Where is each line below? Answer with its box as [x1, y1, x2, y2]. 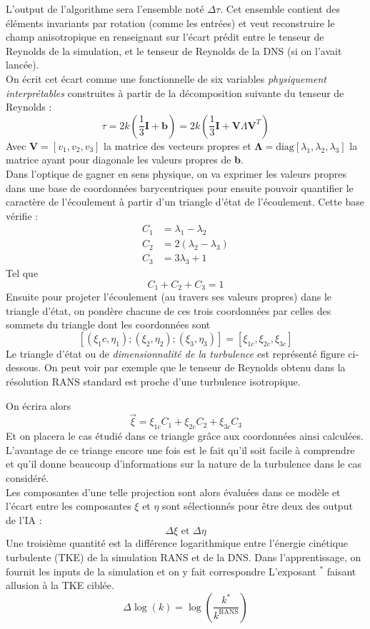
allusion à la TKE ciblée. [6, 578, 114, 593]
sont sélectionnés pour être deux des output [162, 498, 353, 513]
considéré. [6, 471, 49, 485]
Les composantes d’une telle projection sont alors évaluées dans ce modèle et [6, 484, 341, 499]
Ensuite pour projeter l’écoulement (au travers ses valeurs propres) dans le [6, 289, 332, 304]
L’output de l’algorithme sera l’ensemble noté [6, 1, 204, 16]
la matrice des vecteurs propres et [104, 138, 251, 153]
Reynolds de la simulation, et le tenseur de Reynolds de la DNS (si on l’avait [6, 43, 342, 58]
